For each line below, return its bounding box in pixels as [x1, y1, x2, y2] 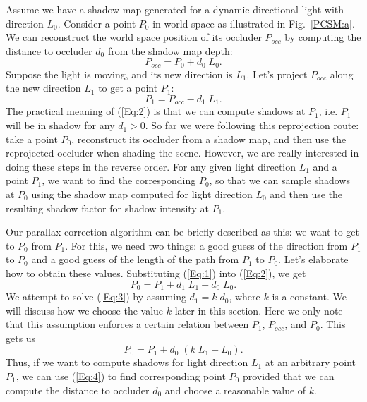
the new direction [6, 80, 81, 95]
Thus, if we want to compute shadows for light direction [6, 355, 248, 370]
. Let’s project [246, 66, 308, 81]
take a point [6, 131, 58, 146]
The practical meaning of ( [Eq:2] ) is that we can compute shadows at [6, 104, 306, 118]
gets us [6, 330, 36, 345]
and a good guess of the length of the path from [31, 252, 239, 267]
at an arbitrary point [265, 355, 356, 370]
